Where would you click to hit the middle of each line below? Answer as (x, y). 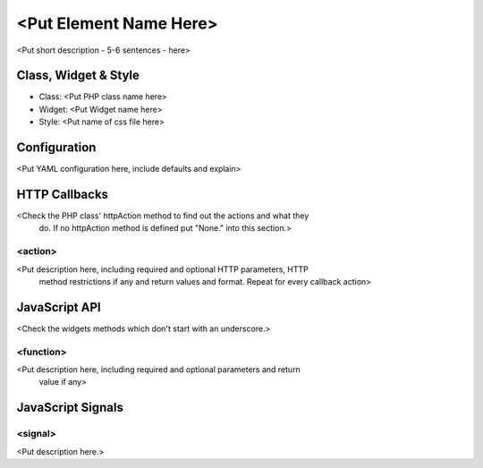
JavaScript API (59, 307)
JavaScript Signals (70, 408)
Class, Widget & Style (78, 76)
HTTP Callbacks (63, 194)
